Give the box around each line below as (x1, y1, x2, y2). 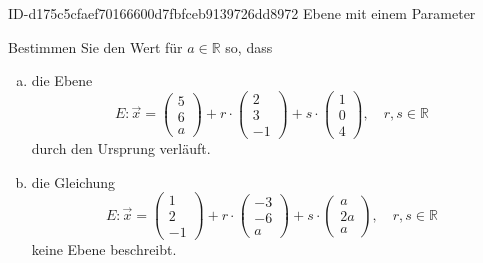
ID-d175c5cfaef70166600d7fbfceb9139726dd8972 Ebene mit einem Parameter (8, 3, 476, 23)
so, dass (225, 36, 273, 57)
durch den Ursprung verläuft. (31, 137, 211, 158)
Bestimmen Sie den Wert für (8, 36, 183, 57)
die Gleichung (31, 171, 116, 192)
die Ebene (31, 70, 93, 91)
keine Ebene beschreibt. (31, 239, 177, 260)
